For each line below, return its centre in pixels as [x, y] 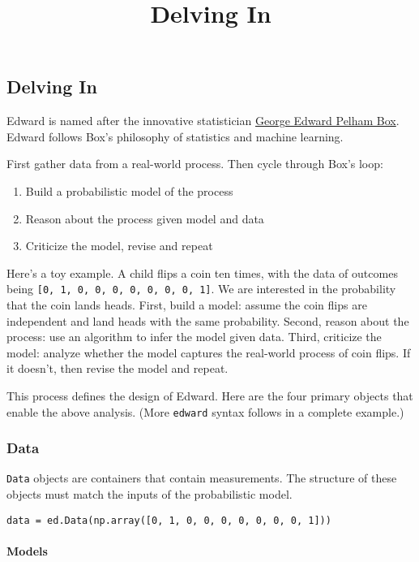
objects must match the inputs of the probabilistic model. [150, 494]
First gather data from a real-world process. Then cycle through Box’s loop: [195, 164]
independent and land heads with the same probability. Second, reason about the [208, 320]
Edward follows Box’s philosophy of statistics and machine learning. [175, 136]
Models [27, 550]
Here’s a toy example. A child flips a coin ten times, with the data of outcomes [202, 272]
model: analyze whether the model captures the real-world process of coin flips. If [209, 352]
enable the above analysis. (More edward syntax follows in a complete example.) [205, 411]
